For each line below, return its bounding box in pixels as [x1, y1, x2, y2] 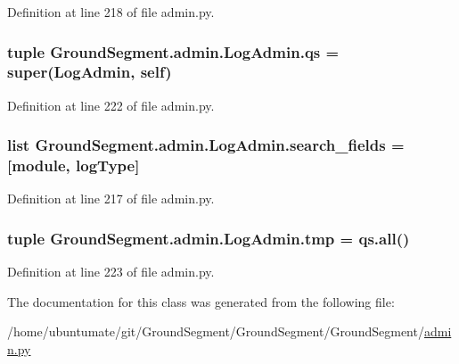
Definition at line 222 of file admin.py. [7, 95, 215, 114]
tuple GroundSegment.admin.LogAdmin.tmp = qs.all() [7, 227, 410, 249]
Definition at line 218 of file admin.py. [7, 3, 215, 21]
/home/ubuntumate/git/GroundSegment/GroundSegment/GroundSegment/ [7, 322, 424, 341]
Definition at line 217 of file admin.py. [7, 189, 215, 208]
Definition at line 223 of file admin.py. [7, 262, 215, 281]
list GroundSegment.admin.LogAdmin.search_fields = [7, 134, 405, 156]
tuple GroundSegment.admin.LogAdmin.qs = [7, 40, 340, 62]
